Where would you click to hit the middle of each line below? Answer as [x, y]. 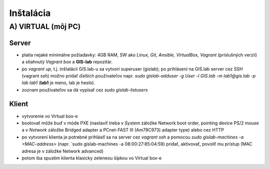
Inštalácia [30, 13]
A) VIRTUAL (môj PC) [45, 26]
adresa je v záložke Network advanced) [62, 151]
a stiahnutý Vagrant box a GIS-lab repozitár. [67, 62]
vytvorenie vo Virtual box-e [50, 116]
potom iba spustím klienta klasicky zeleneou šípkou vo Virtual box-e [92, 158]
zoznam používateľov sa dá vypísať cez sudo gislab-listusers [85, 89]
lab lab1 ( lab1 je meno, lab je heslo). [58, 83]
